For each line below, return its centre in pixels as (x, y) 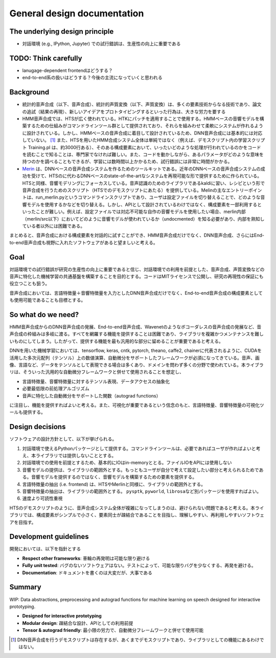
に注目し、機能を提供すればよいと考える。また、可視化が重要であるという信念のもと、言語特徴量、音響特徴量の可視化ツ (137, 405)
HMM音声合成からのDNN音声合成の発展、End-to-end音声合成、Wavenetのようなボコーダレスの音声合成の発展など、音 (135, 327)
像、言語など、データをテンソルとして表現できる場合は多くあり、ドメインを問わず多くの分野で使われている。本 (128, 365)
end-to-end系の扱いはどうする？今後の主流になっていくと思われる (93, 78)
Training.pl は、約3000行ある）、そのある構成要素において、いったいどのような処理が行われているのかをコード (145, 147)
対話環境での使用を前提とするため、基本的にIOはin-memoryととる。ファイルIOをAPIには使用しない (127, 463)
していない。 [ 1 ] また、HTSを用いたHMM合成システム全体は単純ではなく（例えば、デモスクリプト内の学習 (135, 140)
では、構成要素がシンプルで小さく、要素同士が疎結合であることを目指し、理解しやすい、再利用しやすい (132, 515)
